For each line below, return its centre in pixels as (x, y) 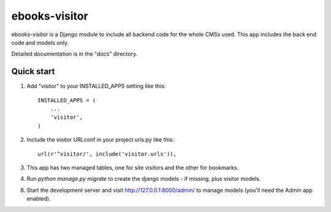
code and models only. (40, 42)
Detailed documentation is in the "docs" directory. (74, 54)
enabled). (39, 199)
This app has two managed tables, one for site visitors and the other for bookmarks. (133, 167)
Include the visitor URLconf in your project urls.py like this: (101, 140)
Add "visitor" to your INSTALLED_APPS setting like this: (96, 86)
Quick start (33, 71)
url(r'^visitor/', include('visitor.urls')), (107, 154)
